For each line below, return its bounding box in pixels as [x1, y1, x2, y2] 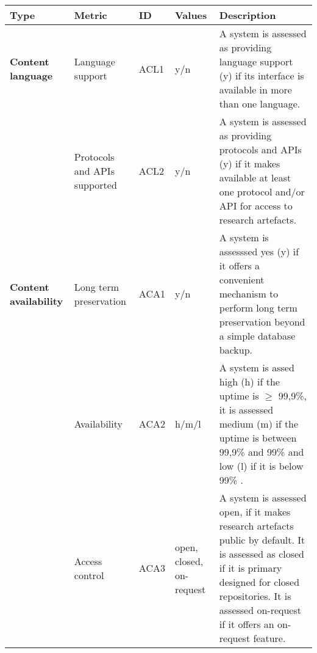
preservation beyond [219, 315, 305, 329]
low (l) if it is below [219, 459, 304, 473]
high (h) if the [219, 374, 280, 389]
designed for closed [219, 575, 300, 589]
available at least [219, 170, 291, 184]
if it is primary [219, 561, 282, 575]
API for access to [219, 199, 293, 213]
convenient [219, 272, 265, 286]
